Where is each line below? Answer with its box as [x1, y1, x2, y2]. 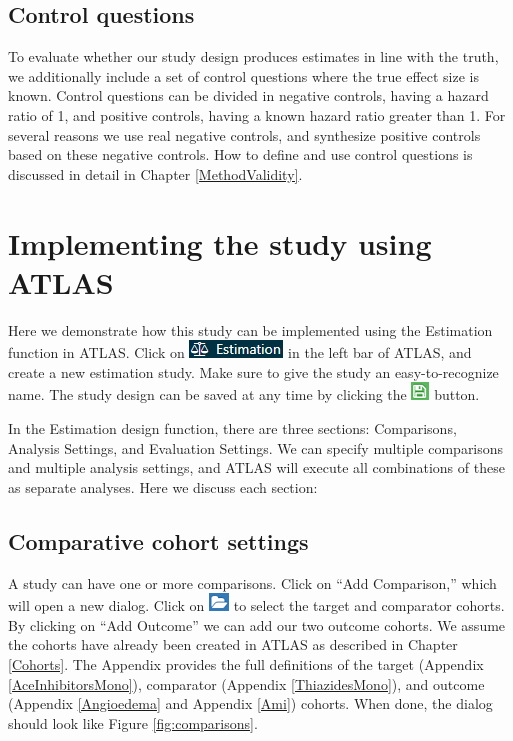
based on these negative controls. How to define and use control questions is [8, 144, 473, 165]
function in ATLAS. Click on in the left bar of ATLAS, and [8, 342, 472, 363]
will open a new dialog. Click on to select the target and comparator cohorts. [8, 595, 505, 616]
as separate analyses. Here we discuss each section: [8, 476, 318, 497]
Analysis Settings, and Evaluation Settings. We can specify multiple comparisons [8, 437, 504, 458]
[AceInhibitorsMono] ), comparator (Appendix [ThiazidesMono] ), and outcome [8, 673, 485, 694]
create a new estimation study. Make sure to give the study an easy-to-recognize [8, 361, 499, 382]
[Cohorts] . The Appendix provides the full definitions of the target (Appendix [8, 654, 484, 674]
